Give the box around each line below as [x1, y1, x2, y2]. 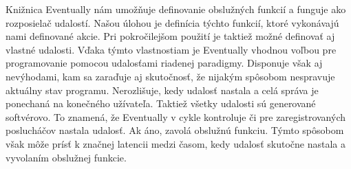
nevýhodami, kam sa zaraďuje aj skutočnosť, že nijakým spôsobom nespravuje [6, 69, 335, 83]
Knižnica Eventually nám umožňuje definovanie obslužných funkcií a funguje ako [6, 2, 346, 16]
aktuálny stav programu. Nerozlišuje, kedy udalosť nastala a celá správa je [6, 82, 319, 97]
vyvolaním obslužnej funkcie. [6, 150, 127, 164]
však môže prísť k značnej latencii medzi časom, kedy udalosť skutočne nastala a [6, 136, 345, 150]
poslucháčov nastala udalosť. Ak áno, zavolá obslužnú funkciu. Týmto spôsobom [6, 123, 344, 137]
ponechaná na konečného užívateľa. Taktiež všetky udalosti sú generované [6, 96, 316, 111]
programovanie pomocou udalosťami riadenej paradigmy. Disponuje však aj [6, 56, 323, 70]
